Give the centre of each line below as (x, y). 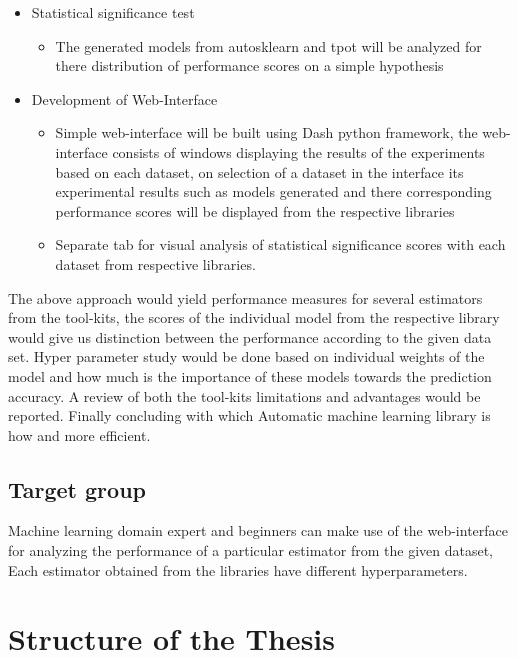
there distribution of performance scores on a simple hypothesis (249, 65)
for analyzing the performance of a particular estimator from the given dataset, (251, 550)
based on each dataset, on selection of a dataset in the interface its (259, 171)
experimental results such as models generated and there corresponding (273, 191)
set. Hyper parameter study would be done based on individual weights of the (246, 356)
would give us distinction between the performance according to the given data (250, 336)
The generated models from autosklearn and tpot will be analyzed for (268, 45)
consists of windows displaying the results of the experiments (298, 151)
